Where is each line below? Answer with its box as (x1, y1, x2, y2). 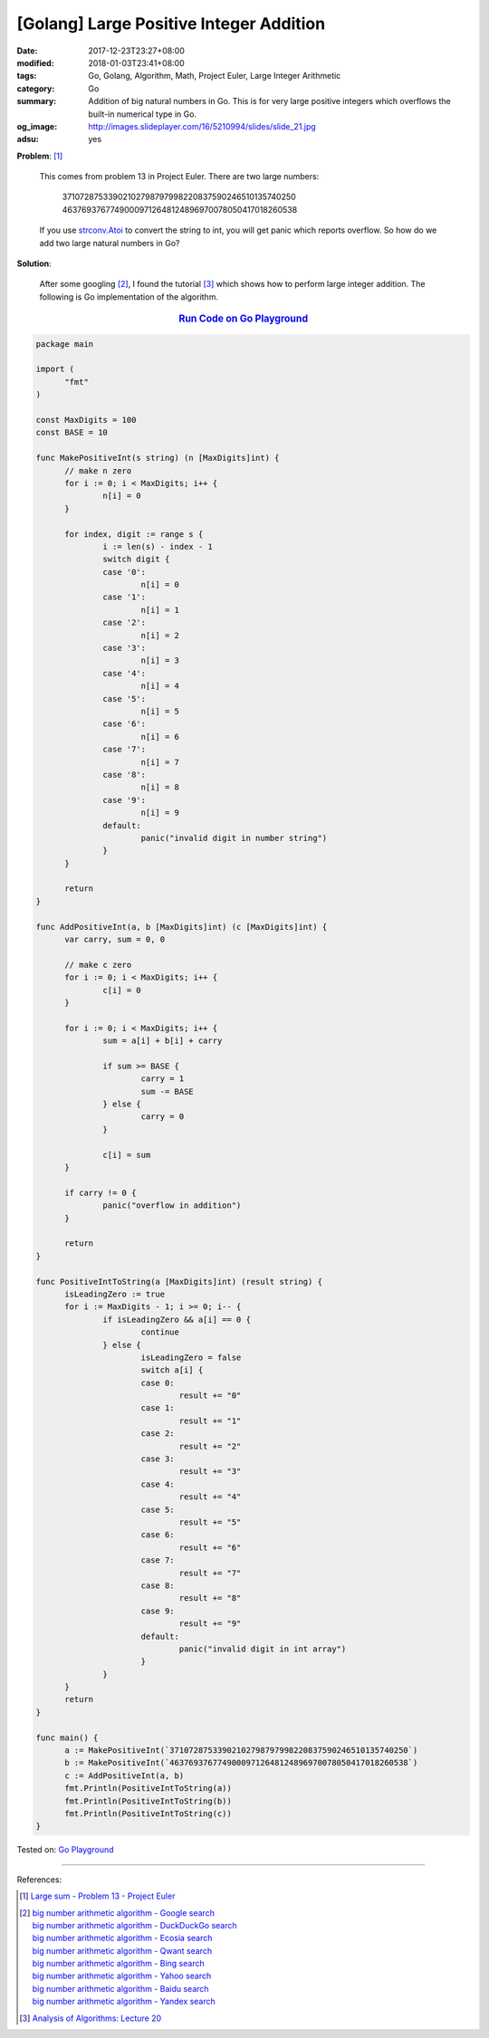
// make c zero (64, 960, 132, 970)
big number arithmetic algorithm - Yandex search (32, 1996, 216, 2007)
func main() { (35, 1732, 99, 1743)
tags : (16, 71, 37, 81)
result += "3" (178, 1467, 242, 1477)
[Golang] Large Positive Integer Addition (16, 14, 326, 33)
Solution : (16, 258, 52, 269)
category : (16, 82, 55, 94)
